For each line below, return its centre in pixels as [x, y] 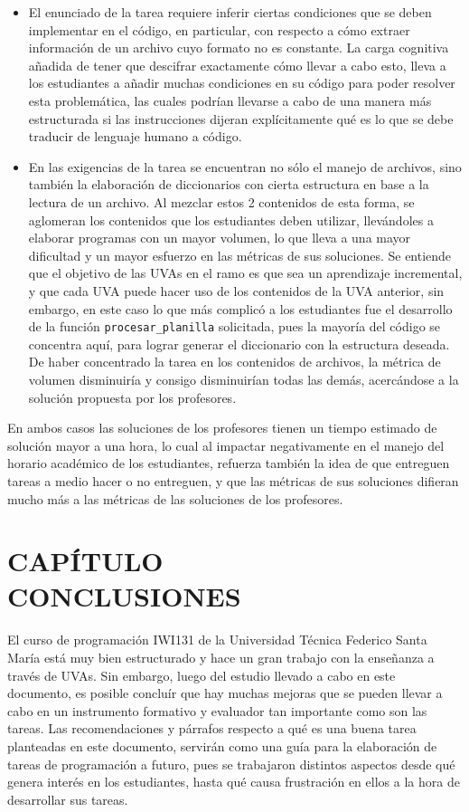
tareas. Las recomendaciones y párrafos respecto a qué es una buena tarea [212, 728]
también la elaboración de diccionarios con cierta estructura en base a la [229, 184]
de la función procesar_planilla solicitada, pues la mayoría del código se [234, 326]
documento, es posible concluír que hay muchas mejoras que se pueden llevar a [225, 693]
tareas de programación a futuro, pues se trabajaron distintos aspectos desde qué [231, 764]
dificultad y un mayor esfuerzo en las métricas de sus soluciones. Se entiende [240, 255]
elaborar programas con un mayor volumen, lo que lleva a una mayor [220, 238]
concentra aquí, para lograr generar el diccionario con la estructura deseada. [239, 344]
